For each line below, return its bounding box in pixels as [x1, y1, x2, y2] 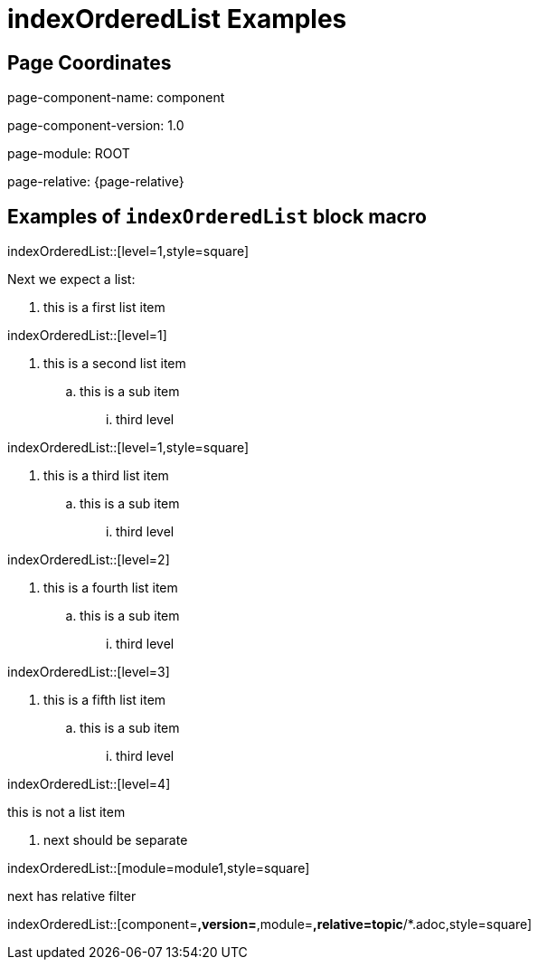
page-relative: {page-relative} [7, 174, 184, 190]
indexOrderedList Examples [7, 4, 347, 34]
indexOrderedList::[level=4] [7, 776, 171, 792]
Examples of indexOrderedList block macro [7, 204, 427, 228]
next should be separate [43, 832, 188, 848]
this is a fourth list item [43, 580, 178, 596]
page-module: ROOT [7, 146, 130, 162]
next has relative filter [7, 888, 137, 905]
